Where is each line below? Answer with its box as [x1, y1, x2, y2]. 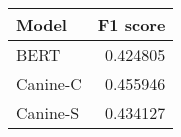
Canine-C [16, 72, 82, 95]
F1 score [97, 13, 166, 36]
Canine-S [16, 101, 80, 124]
